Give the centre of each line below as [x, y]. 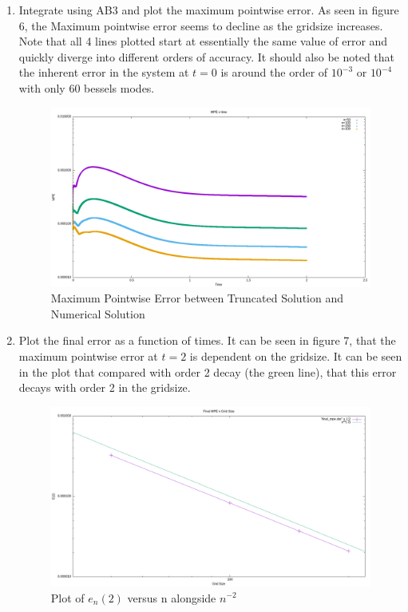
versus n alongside [172, 597]
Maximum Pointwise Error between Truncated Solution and [197, 298]
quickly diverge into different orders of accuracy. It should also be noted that [207, 56]
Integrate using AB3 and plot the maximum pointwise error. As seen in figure [209, 10]
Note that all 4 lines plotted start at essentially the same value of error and [203, 41]
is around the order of [274, 72]
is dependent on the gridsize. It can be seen [296, 356]
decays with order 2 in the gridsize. [105, 387]
